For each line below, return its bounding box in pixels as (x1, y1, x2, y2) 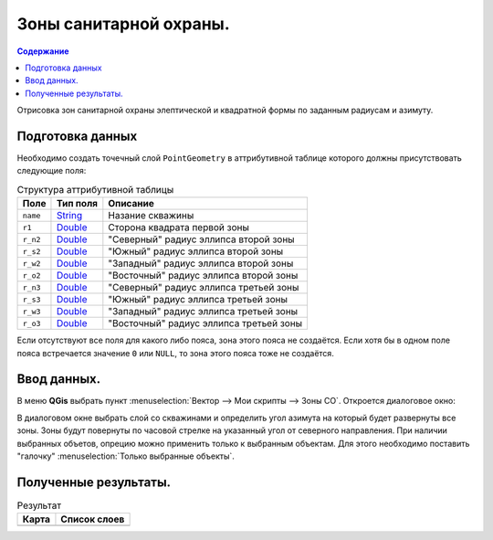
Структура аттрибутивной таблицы (16, 183, 174, 196)
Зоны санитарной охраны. (16, 14, 230, 34)
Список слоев (60, 513, 125, 525)
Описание (108, 197, 154, 210)
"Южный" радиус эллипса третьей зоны (108, 293, 288, 306)
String (56, 209, 82, 222)
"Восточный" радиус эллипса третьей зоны (108, 317, 303, 330)
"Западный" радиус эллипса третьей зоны (108, 305, 299, 318)
